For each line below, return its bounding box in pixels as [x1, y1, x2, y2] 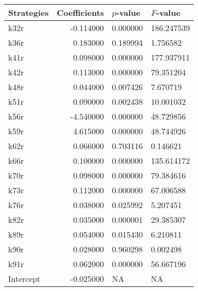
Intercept [8, 273, 41, 284]
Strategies [8, 7, 49, 18]
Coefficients [56, 7, 104, 18]
